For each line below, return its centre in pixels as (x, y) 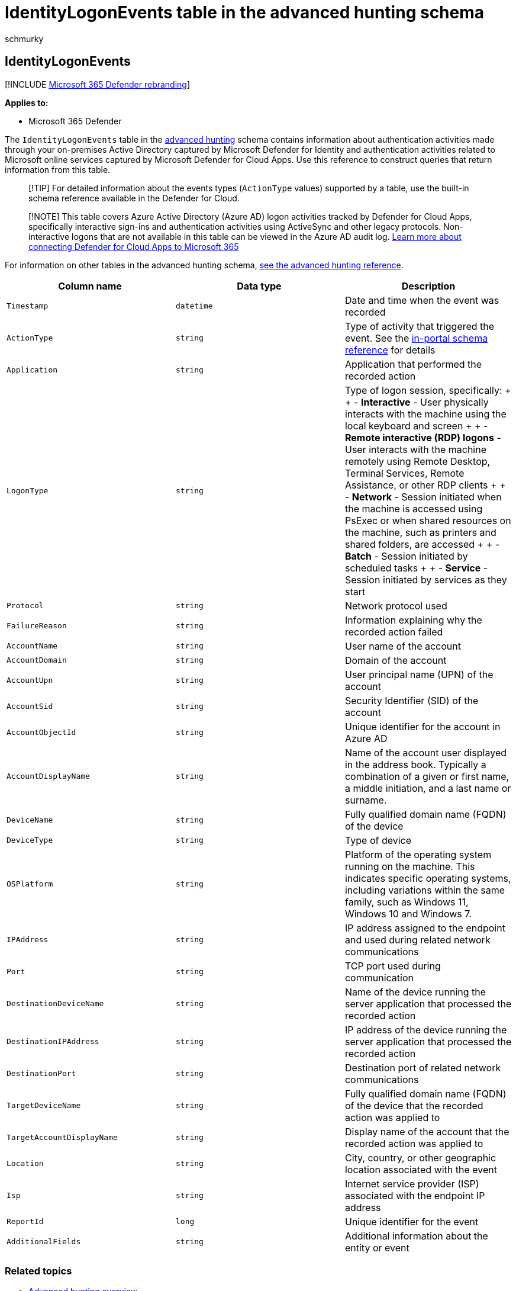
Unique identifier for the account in (423, 726)
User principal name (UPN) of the (419, 674)
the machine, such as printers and (420, 532)
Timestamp (28, 306)
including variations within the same (425, 890)
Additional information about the (416, 1236)
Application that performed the (413, 364)
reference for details (390, 350)
